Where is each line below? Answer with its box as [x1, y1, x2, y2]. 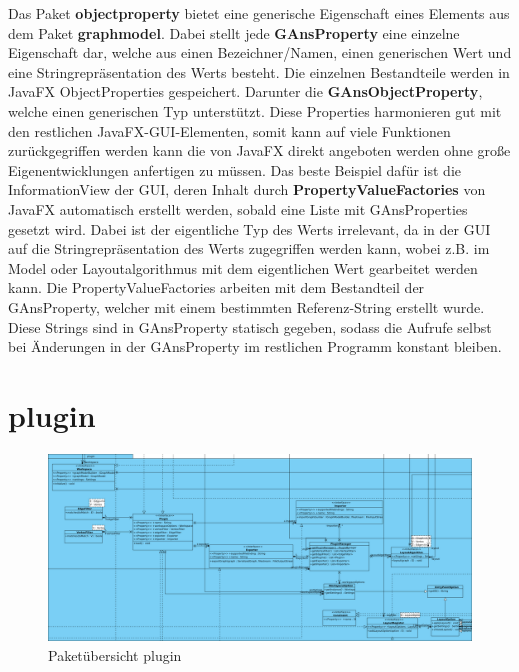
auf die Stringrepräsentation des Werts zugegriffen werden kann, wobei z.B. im [8, 238, 490, 259]
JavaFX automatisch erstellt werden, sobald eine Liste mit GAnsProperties [8, 198, 468, 219]
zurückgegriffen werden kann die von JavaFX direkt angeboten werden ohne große [8, 140, 511, 161]
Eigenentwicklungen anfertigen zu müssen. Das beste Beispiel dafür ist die [8, 159, 461, 180]
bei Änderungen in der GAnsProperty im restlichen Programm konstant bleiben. [8, 336, 502, 357]
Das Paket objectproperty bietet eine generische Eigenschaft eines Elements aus [8, 3, 510, 23]
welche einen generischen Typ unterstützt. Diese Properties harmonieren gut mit [8, 100, 502, 121]
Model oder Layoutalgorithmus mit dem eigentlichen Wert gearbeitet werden [8, 257, 478, 278]
